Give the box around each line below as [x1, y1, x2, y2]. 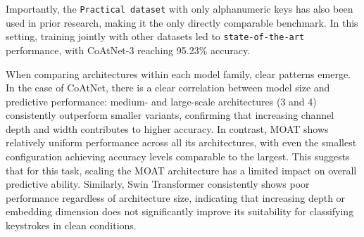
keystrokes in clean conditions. [6, 218, 137, 233]
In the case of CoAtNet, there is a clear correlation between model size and [6, 80, 330, 95]
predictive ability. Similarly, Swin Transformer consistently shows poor [6, 177, 310, 191]
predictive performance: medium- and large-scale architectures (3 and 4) [6, 94, 317, 108]
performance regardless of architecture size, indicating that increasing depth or [6, 190, 346, 205]
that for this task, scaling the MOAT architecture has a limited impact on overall [6, 162, 357, 177]
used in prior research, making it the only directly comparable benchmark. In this [6, 15, 358, 30]
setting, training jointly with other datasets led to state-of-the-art [6, 29, 305, 44]
